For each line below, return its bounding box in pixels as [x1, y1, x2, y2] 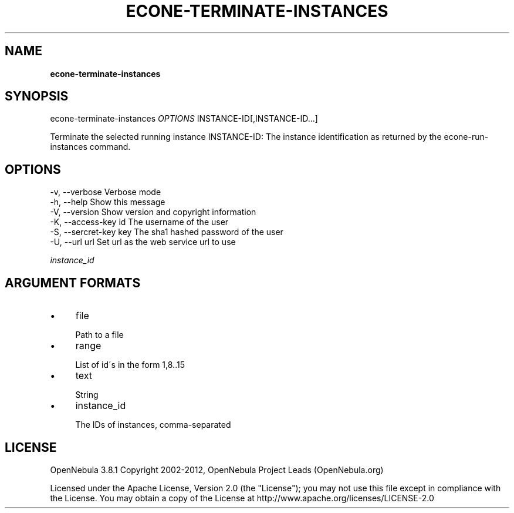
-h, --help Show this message [50, 197, 165, 207]
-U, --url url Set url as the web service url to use [50, 237, 236, 247]
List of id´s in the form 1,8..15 [75, 360, 185, 370]
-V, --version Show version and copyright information [50, 207, 256, 217]
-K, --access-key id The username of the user [50, 217, 229, 227]
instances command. [50, 142, 131, 152]
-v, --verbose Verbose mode [50, 187, 161, 197]
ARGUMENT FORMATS [5, 275, 141, 290]
